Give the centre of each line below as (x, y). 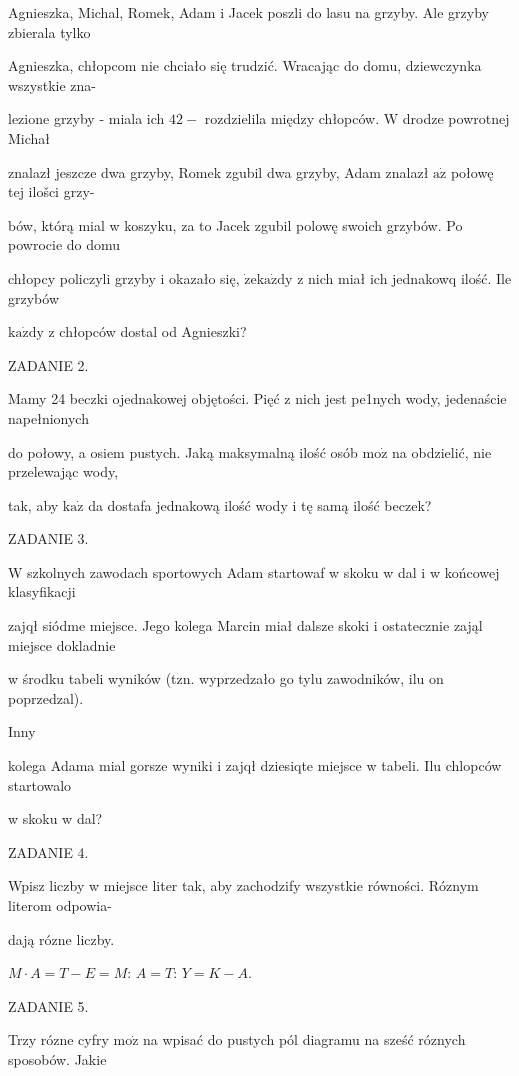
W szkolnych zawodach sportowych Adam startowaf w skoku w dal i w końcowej (254, 571)
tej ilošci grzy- (51, 191)
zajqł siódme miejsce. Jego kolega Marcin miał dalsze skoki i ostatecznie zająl (245, 625)
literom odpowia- (60, 905)
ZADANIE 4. (48, 851)
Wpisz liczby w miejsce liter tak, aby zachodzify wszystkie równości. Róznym (243, 885)
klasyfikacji (42, 591)
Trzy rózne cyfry (58, 1039)
